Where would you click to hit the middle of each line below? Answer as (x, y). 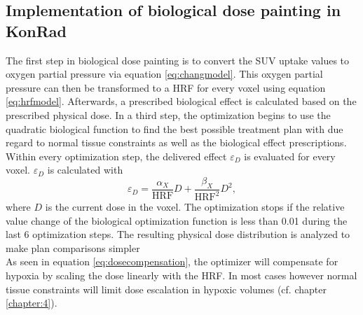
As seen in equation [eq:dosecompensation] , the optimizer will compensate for (172, 261)
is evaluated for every (290, 156)
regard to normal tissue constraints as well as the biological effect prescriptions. (176, 142)
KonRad (36, 30)
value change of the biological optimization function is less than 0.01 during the (177, 220)
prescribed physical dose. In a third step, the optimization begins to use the (168, 114)
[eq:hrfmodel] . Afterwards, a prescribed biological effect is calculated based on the (181, 101)
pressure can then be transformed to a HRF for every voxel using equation (166, 87)
